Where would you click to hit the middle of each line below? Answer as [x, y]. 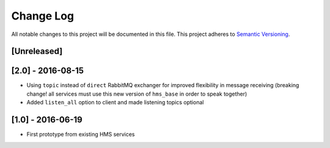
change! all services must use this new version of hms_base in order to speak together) [137, 94]
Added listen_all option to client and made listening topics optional [115, 102]
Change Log [43, 16]
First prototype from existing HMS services [81, 135]
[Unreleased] [37, 51]
